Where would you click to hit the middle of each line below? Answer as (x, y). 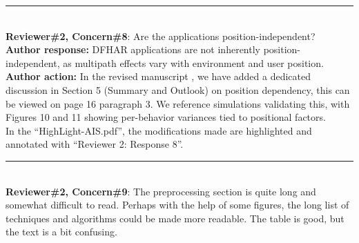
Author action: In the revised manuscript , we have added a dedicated (158, 76)
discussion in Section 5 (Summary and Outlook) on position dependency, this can (178, 89)
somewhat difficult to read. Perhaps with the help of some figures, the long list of (177, 205)
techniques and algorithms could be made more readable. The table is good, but (175, 218)
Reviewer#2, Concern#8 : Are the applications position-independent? (161, 36)
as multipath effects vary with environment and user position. (193, 62)
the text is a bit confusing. (61, 232)
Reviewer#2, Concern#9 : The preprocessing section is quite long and (161, 191)
